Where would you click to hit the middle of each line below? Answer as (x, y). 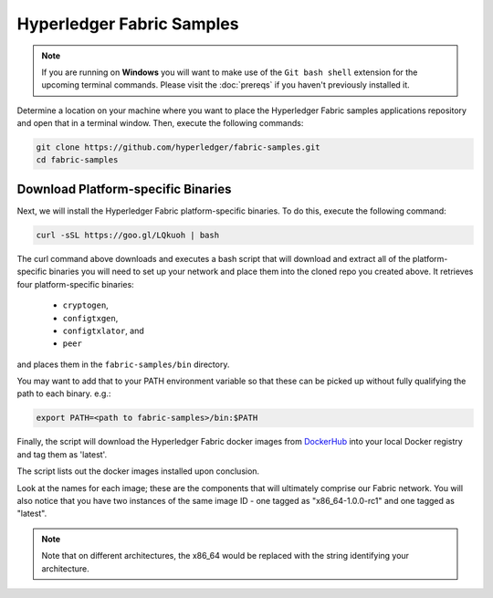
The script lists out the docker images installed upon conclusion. (138, 471)
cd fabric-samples (77, 160)
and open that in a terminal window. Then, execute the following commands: (160, 123)
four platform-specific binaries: (75, 284)
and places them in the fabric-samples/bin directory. (123, 364)
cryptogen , (85, 305)
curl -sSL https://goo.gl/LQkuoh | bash (127, 235)
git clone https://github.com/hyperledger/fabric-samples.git (178, 147)
